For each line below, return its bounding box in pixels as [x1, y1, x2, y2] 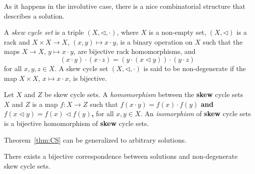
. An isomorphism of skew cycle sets [140, 108, 251, 119]
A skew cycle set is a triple [4, 27, 84, 37]
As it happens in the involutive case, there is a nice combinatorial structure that [4, 1, 246, 11]
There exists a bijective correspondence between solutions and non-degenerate [4, 151, 238, 161]
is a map [32, 99, 58, 109]
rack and [4, 36, 30, 47]
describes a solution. [4, 10, 65, 21]
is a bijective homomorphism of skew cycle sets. [4, 118, 149, 128]
